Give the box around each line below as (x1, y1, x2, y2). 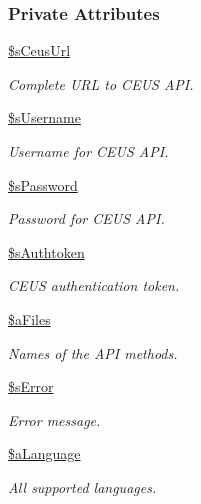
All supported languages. (8, 476, 157, 497)
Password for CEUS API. (8, 208, 165, 229)
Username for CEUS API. (8, 141, 169, 161)
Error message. (8, 409, 101, 430)
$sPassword (8, 174, 78, 195)
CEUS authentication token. (8, 275, 180, 296)
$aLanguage (8, 443, 81, 464)
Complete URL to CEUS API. (8, 73, 194, 94)
